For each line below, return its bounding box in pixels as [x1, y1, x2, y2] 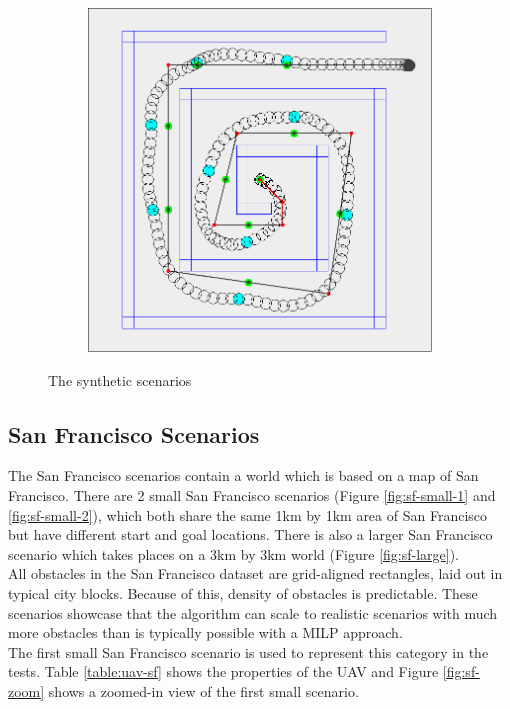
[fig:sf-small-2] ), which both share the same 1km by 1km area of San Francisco [8, 504, 488, 525]
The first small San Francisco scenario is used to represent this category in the [8, 641, 489, 662]
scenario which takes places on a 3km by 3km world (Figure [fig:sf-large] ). [8, 543, 459, 564]
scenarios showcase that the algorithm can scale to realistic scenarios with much [8, 602, 498, 623]
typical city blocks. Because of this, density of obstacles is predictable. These [8, 582, 478, 603]
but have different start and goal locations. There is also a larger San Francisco [8, 524, 493, 545]
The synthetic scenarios [48, 369, 192, 390]
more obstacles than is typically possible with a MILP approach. [8, 622, 403, 643]
